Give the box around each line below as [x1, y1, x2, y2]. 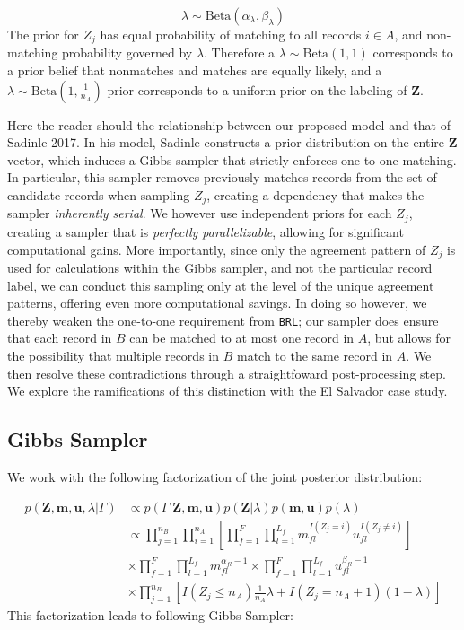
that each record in [7, 328, 112, 347]
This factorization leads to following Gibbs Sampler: [7, 606, 293, 625]
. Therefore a [204, 43, 276, 62]
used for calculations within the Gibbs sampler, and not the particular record [7, 258, 433, 276]
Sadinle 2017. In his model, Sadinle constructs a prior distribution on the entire [7, 133, 445, 152]
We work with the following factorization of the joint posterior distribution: [7, 467, 423, 486]
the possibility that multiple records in [7, 346, 219, 364]
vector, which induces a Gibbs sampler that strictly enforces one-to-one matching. [7, 150, 457, 169]
